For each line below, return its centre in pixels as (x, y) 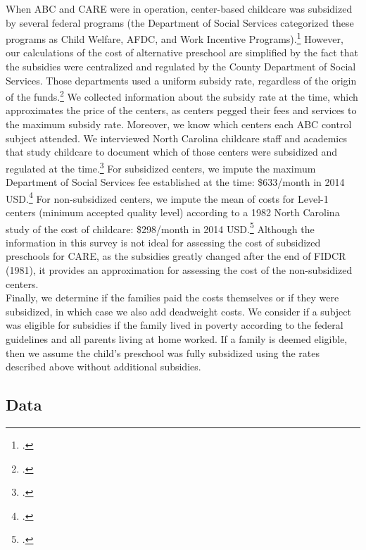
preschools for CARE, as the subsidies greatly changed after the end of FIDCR (176, 256)
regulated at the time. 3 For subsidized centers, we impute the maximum (161, 167)
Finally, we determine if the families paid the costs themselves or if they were (172, 298)
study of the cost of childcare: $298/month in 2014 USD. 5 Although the (160, 227)
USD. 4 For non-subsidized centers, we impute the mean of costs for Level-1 (167, 197)
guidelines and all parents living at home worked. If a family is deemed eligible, (177, 338)
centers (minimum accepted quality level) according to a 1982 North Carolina (173, 212)
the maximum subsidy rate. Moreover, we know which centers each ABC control (179, 124)
